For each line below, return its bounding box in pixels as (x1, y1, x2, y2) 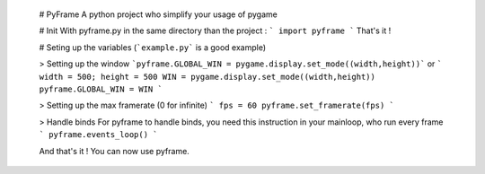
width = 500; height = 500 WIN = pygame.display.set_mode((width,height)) (39, 72, 376, 82)
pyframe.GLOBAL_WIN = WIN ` (39, 83, 163, 94)
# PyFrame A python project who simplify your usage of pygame (39, 9, 278, 20)
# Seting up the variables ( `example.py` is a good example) (39, 41, 267, 53)
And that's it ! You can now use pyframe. (39, 145, 190, 156)
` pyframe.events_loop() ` (39, 130, 158, 140)
